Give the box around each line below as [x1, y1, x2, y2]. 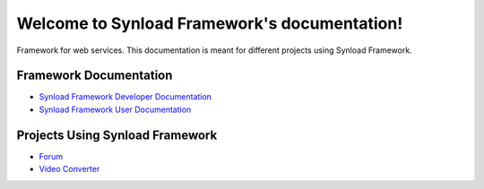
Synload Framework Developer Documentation [39, 91, 212, 102]
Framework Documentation [16, 68, 173, 83]
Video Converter [39, 164, 100, 175]
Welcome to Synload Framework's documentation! [16, 13, 403, 33]
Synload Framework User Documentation [39, 104, 192, 115]
